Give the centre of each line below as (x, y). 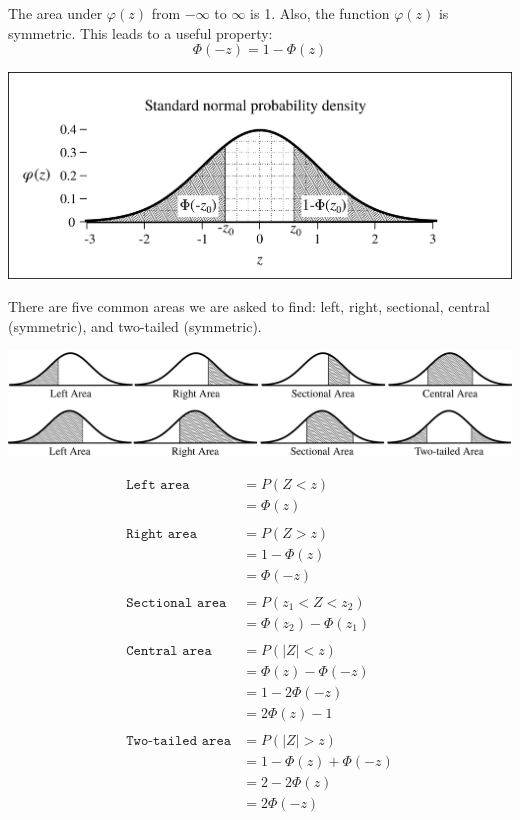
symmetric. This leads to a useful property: (140, 32)
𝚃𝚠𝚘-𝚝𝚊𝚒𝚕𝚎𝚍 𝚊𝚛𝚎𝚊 (179, 740)
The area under (55, 13)
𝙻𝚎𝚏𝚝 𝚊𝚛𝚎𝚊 (158, 485)
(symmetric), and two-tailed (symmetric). (135, 325)
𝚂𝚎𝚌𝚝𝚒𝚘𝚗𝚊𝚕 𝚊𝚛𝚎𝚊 (176, 602)
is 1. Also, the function (320, 13)
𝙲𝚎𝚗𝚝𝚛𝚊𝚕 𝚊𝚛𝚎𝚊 (169, 650)
